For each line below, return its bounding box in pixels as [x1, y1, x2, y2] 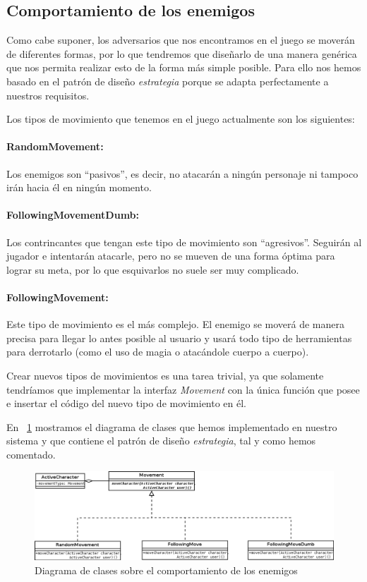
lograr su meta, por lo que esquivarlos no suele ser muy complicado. [6, 262, 299, 277]
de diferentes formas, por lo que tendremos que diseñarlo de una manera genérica [6, 46, 357, 61]
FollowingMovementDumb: [6, 207, 140, 222]
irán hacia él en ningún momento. [6, 180, 152, 195]
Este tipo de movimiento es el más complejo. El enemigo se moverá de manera [6, 317, 345, 332]
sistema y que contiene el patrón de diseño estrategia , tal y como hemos [6, 433, 316, 448]
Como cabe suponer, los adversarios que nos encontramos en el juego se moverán [6, 32, 355, 47]
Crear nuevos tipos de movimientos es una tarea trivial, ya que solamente [6, 368, 324, 382]
